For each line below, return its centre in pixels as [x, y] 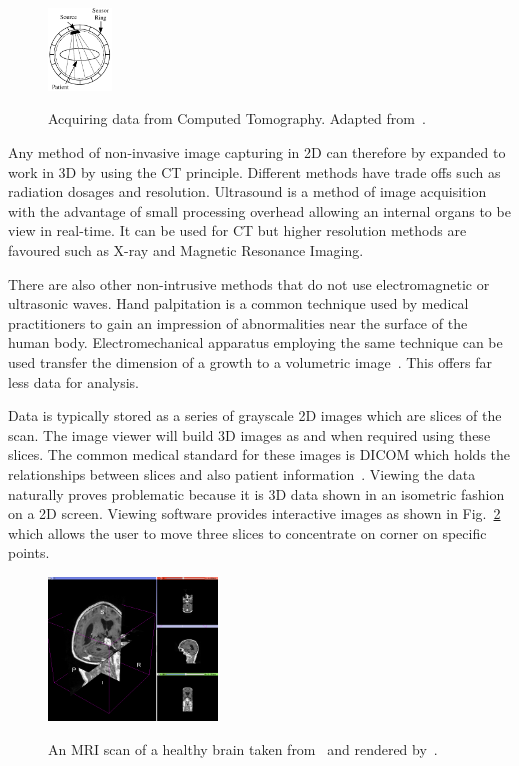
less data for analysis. [74, 381]
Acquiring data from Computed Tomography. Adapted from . [237, 118]
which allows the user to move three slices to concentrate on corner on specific [247, 532]
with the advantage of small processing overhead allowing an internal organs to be [259, 210]
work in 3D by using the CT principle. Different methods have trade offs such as [254, 171]
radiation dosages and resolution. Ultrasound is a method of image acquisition [247, 191]
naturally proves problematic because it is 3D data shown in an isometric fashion [256, 493]
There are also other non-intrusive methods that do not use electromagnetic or [249, 283]
